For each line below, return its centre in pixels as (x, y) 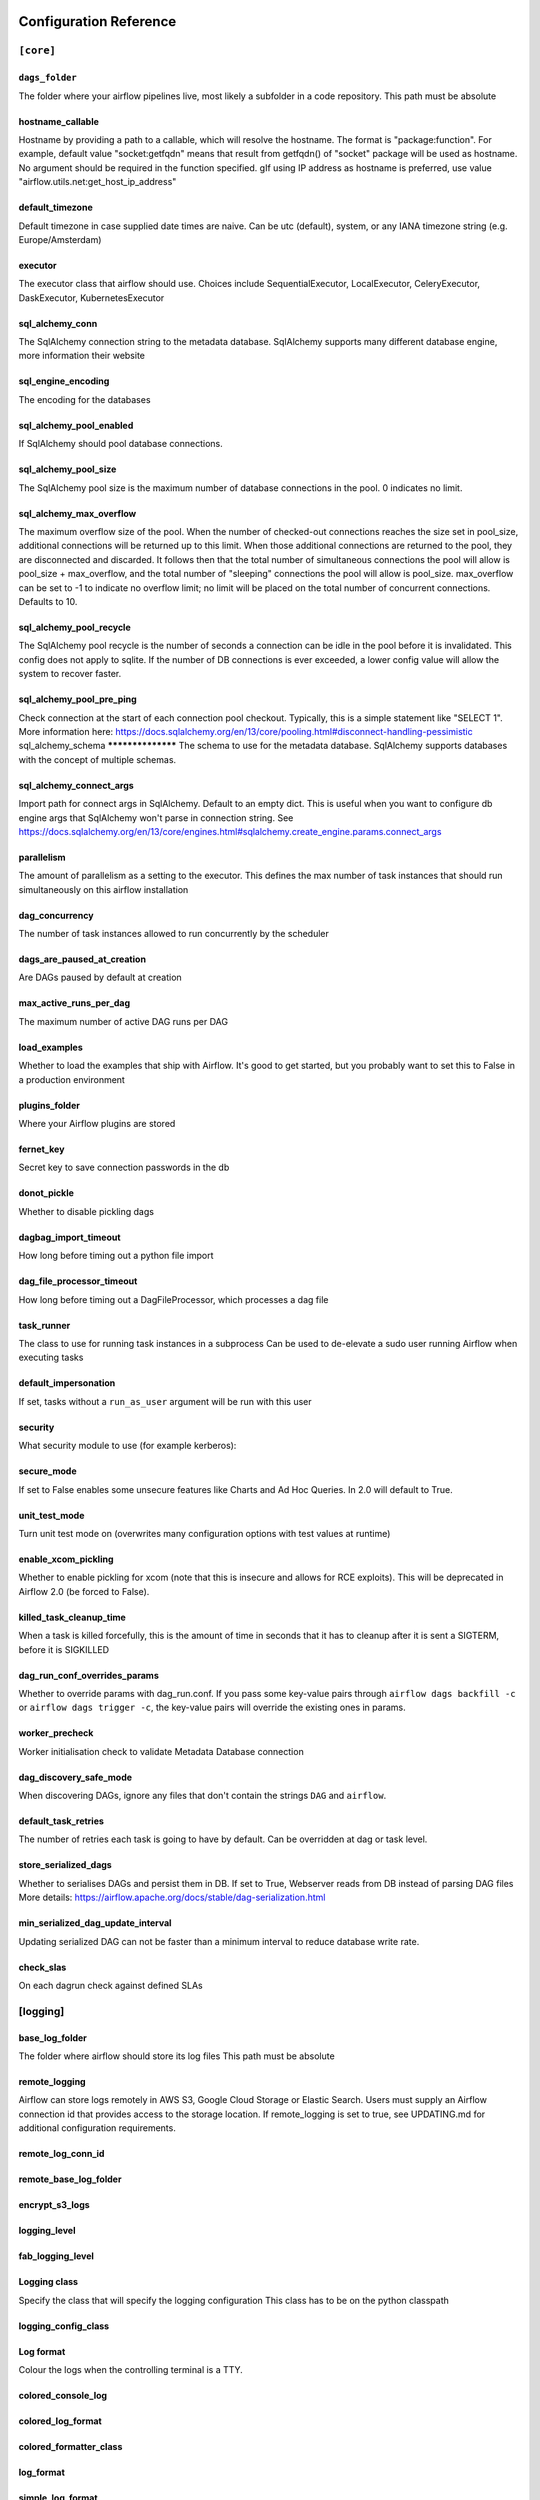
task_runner (44, 1325)
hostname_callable (59, 121)
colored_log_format (60, 2421)
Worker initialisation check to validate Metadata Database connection (161, 1751)
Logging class (48, 2282)
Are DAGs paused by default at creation (100, 977)
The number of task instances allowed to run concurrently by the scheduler (174, 934)
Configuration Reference (97, 21)
